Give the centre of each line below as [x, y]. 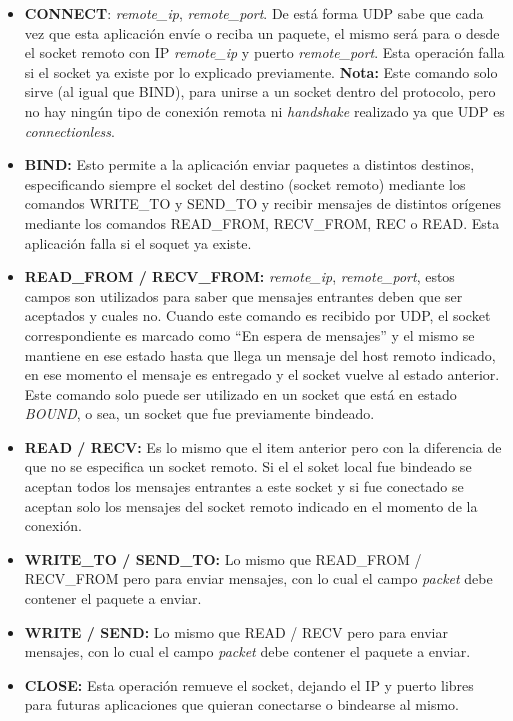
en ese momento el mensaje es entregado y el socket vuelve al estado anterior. [262, 374]
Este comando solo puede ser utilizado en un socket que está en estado [240, 393]
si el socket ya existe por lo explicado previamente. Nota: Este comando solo [261, 71]
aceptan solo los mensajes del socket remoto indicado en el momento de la [251, 505]
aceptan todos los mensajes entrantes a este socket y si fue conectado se [244, 486]
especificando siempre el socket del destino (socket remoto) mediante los [245, 183]
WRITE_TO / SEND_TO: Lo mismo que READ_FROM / [223, 558]
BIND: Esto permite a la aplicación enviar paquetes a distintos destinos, [249, 164]
